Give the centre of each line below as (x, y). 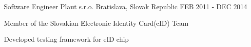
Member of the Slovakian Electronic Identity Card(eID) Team (96, 23)
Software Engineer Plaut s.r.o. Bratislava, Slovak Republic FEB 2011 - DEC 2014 (126, 6)
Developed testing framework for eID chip (67, 39)
